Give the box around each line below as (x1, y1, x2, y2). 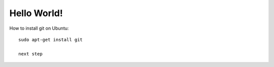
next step (18, 51, 43, 56)
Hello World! (9, 8, 63, 19)
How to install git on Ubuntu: (9, 25, 69, 31)
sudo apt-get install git (18, 37, 83, 42)
